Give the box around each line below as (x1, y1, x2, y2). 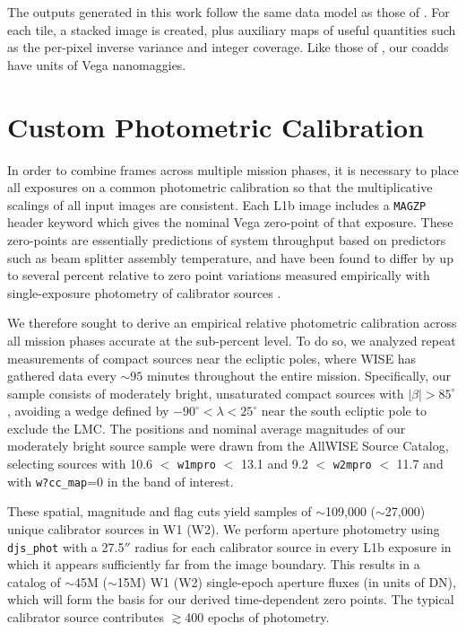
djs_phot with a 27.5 (7, 537, 125, 556)
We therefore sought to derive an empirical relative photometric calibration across (7, 313, 457, 332)
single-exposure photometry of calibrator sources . (7, 283, 281, 302)
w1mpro (177, 459, 216, 472)
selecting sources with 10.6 (7, 454, 153, 473)
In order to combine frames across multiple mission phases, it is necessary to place (7, 160, 459, 179)
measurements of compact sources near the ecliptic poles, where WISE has (7, 348, 417, 367)
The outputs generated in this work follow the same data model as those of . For (7, 3, 450, 21)
